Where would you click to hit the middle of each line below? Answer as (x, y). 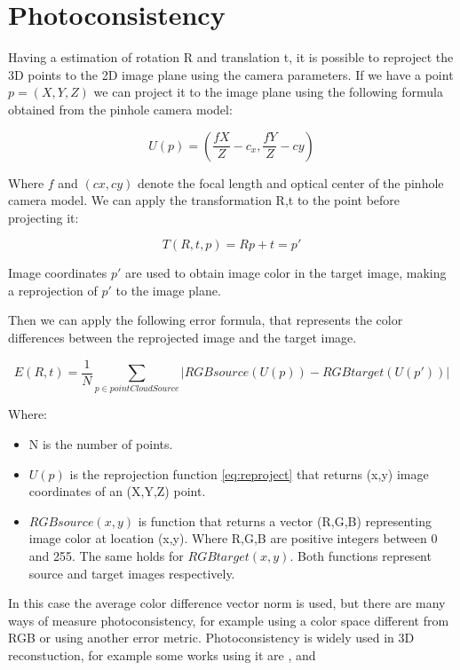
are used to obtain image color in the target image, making (286, 273)
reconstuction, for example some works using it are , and (162, 654)
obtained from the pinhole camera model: (120, 109)
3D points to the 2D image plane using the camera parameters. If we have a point (231, 74)
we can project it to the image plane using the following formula (268, 92)
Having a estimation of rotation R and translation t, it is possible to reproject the (231, 57)
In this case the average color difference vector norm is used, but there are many (227, 603)
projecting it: (44, 217)
